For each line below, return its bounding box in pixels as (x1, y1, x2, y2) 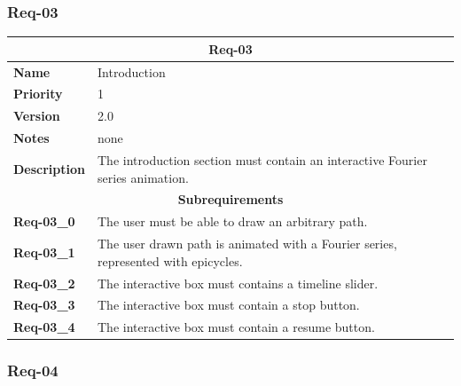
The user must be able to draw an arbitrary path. (98, 212, 368, 231)
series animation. (98, 168, 189, 186)
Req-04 (7, 359, 59, 382)
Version (13, 106, 60, 125)
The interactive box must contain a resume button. (98, 318, 375, 336)
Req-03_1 (13, 242, 75, 261)
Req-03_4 (13, 318, 75, 336)
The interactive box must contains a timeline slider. (98, 273, 379, 292)
